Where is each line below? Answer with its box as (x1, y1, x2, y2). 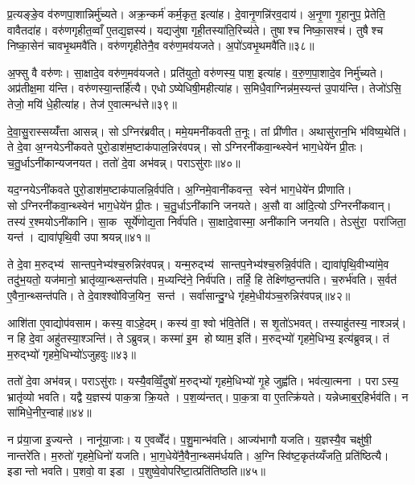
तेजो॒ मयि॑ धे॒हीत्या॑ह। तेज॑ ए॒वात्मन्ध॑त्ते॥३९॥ (7, 95, 177, 112)
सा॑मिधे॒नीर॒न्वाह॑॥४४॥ (7, 404, 92, 421)
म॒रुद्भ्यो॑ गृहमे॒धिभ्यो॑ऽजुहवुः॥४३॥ (7, 345, 137, 362)
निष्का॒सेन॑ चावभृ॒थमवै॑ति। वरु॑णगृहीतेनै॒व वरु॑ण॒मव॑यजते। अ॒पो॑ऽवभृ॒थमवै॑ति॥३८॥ (7, 37, 314, 54)
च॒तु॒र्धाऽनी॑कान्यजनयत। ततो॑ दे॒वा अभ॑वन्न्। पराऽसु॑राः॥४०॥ (7, 154, 240, 171)
